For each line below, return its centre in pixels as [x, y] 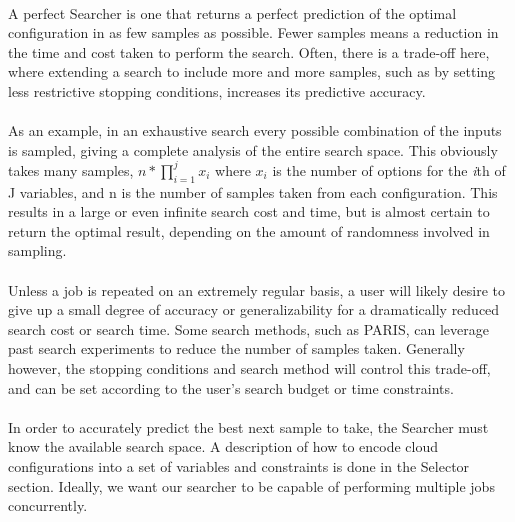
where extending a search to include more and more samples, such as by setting [252, 71]
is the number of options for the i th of [389, 169]
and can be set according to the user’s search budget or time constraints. [231, 387]
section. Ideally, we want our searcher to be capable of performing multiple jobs [251, 485]
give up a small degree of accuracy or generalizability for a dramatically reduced [254, 309]
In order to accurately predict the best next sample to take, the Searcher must [248, 426]
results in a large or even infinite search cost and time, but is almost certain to [249, 211]
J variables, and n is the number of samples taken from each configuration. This [253, 191]
